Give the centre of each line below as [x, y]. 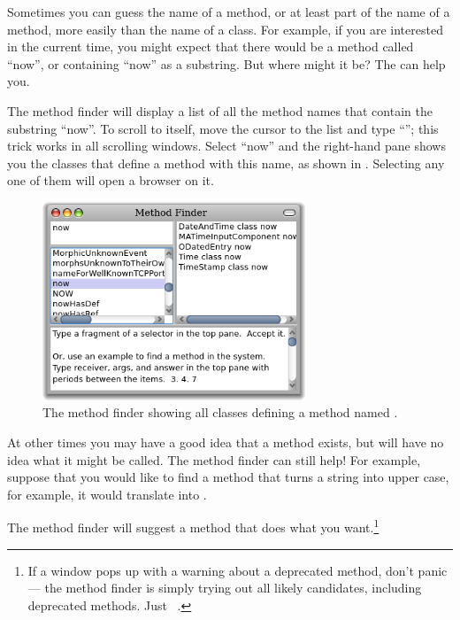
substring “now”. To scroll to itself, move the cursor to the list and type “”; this [223, 128]
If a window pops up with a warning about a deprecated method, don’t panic [238, 570]
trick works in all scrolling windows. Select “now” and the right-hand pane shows [226, 146]
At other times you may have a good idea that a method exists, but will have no [226, 442]
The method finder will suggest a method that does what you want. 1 [193, 526]
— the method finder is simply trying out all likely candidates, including [225, 588]
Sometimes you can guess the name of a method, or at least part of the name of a [229, 12]
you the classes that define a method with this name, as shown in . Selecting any [226, 163]
